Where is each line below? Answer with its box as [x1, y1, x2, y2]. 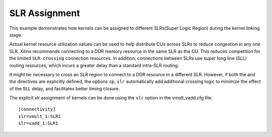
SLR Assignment [9, 8, 80, 19]
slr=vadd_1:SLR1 [18, 120, 58, 126]
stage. [9, 32, 23, 38]
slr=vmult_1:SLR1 [18, 113, 61, 119]
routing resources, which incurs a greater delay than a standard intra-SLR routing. [9, 62, 179, 68]
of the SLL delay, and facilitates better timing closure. [9, 85, 120, 91]
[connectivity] [18, 106, 56, 112]
